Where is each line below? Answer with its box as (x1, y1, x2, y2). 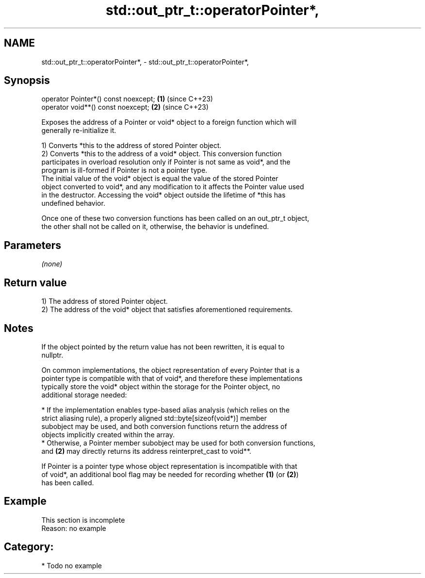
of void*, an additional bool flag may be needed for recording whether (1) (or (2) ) (41, 470, 299, 479)
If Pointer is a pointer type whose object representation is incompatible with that (41, 462, 297, 470)
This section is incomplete (41, 515, 125, 524)
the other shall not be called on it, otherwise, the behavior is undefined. (41, 222, 269, 231)
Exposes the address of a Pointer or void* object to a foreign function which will (41, 118, 297, 127)
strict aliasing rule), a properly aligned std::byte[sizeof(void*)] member (41, 413, 267, 422)
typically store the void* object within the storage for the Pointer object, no (41, 382, 280, 391)
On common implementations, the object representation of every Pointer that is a (41, 365, 300, 374)
